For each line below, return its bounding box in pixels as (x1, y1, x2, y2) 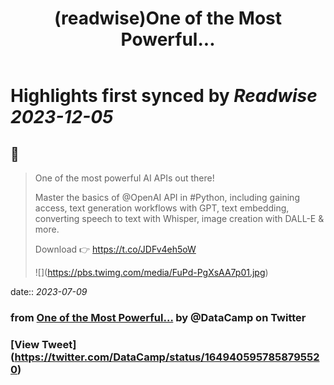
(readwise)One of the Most (53, 7, 283, 30)
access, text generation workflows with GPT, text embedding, (34, 202, 290, 214)
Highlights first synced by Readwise (10, 85, 318, 107)
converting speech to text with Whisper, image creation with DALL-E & (34, 213, 325, 224)
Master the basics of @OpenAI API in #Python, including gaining (34, 192, 300, 203)
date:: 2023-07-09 (10, 286, 88, 297)
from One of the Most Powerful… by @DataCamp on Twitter (10, 310, 307, 324)
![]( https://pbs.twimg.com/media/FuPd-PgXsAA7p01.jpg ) (34, 267, 269, 278)
